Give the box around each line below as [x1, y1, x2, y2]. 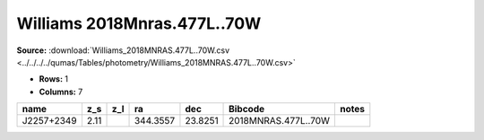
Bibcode [229, 103, 265, 116]
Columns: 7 [39, 86, 83, 97]
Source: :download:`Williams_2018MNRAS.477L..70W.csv [16, 45, 230, 56]
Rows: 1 [39, 74, 69, 84]
